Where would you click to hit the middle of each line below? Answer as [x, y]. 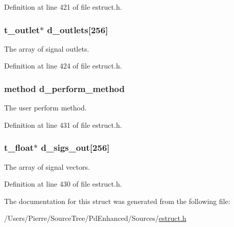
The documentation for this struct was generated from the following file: [117, 201]
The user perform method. [45, 108]
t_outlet [22, 29]
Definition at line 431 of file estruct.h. [63, 124]
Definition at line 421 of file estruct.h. [63, 7]
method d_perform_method [64, 88]
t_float [19, 147]
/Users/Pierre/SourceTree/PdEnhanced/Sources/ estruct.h [95, 218]
